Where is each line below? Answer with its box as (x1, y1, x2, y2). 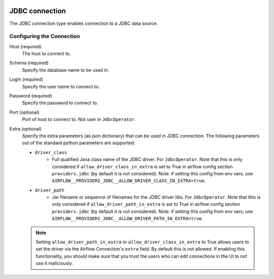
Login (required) (9, 76, 43, 82)
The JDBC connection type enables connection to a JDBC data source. (9, 20, 158, 26)
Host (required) (9, 43, 42, 49)
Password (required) (9, 93, 53, 99)
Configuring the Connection (9, 33, 80, 40)
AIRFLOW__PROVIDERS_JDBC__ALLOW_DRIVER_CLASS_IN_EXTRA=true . (52, 178, 206, 184)
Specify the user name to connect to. (22, 83, 100, 89)
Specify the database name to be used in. (22, 67, 110, 73)
